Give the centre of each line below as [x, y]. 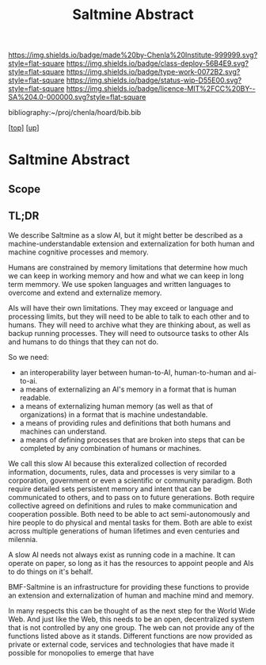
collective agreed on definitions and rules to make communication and [123, 506]
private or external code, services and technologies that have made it [122, 644]
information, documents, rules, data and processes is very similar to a [122, 472]
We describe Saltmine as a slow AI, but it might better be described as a [125, 235]
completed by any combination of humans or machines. [110, 448]
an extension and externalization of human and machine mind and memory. [131, 595]
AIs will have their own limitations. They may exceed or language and [121, 308]
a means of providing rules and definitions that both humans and [125, 422]
